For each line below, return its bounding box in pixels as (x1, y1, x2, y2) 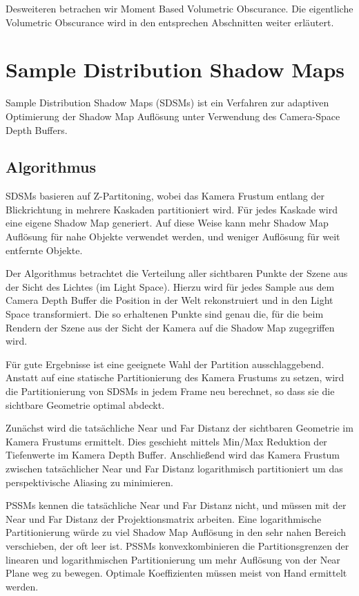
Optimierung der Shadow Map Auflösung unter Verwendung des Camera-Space (6, 108, 340, 123)
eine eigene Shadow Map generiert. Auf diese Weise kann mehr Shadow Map (6, 215, 329, 230)
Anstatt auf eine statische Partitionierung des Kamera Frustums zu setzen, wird (6, 370, 345, 385)
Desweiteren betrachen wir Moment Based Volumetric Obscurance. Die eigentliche (6, 1, 353, 15)
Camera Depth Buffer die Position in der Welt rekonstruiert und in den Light (6, 293, 333, 307)
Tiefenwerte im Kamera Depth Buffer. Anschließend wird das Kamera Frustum (6, 448, 340, 462)
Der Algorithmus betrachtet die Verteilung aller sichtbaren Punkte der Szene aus (6, 266, 348, 280)
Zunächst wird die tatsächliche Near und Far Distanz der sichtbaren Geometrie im (6, 421, 353, 435)
